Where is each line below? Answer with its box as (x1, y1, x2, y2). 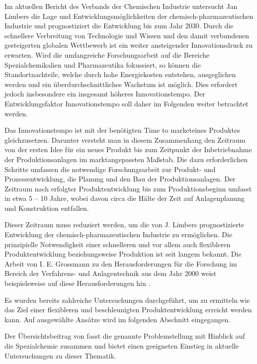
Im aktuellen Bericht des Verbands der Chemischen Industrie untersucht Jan (4, 1, 238, 11)
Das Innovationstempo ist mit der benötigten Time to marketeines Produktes (4, 125, 240, 135)
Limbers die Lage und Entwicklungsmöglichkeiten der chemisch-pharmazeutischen (4, 10, 254, 21)
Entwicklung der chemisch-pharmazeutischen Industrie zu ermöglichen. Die (4, 229, 233, 240)
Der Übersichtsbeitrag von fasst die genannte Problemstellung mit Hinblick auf (4, 331, 245, 341)
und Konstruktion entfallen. (4, 202, 89, 213)
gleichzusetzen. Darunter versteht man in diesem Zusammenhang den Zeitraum (4, 134, 246, 145)
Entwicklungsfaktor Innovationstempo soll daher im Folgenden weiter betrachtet (4, 98, 249, 108)
